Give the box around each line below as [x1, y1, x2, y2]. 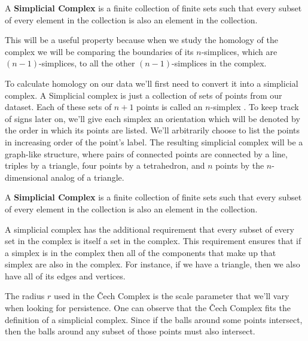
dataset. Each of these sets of [5, 101, 112, 113]
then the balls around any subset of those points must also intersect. [5, 325, 255, 337]
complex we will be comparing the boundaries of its [5, 45, 194, 57]
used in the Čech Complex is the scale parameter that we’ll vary [53, 290, 289, 302]
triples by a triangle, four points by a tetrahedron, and [5, 159, 205, 172]
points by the [215, 159, 264, 172]
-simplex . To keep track [210, 101, 299, 113]
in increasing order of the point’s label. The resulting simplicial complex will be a [5, 135, 303, 148]
